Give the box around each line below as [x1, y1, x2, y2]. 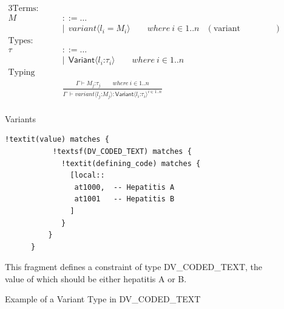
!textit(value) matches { [5, 135, 109, 144]
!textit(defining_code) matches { [61, 159, 201, 168]
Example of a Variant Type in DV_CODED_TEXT [5, 293, 201, 305]
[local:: [70, 171, 105, 180]
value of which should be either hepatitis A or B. [5, 272, 187, 285]
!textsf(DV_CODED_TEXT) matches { [52, 147, 192, 156]
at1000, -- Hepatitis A [74, 182, 175, 192]
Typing [8, 68, 35, 77]
